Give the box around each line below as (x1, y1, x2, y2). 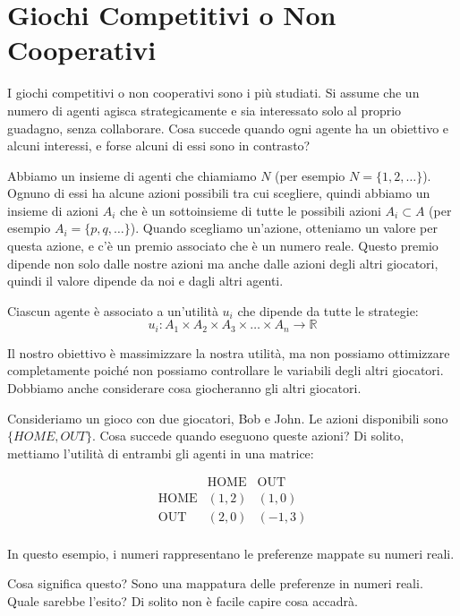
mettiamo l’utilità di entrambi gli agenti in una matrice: (7, 443, 314, 462)
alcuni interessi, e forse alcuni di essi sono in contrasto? (7, 136, 311, 155)
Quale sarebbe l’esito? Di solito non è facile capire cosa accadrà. (7, 591, 358, 610)
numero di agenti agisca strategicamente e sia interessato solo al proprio (7, 100, 402, 119)
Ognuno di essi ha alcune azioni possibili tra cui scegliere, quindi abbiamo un (7, 184, 430, 202)
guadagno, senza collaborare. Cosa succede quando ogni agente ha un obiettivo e (7, 118, 449, 137)
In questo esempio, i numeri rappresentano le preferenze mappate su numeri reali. (7, 543, 455, 562)
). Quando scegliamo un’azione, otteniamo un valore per (130, 218, 438, 237)
